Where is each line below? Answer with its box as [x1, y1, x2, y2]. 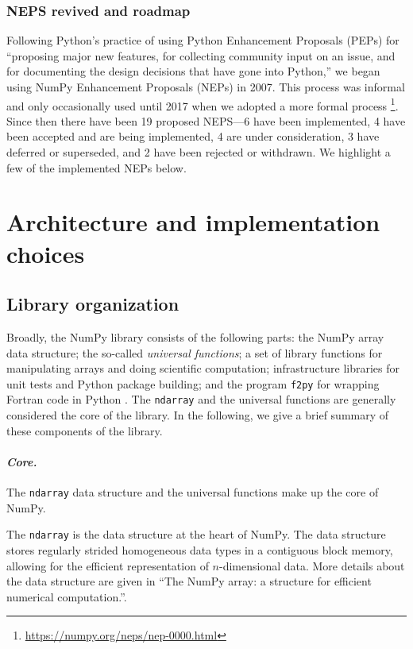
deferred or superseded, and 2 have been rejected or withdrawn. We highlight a [6, 144, 391, 160]
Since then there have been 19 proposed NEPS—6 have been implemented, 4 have [6, 112, 406, 129]
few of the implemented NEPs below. [6, 159, 187, 176]
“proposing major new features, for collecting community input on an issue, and [6, 47, 396, 64]
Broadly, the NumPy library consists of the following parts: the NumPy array [6, 328, 384, 345]
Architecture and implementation [6, 206, 380, 238]
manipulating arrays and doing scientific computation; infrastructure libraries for [6, 360, 399, 377]
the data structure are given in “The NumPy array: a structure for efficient [6, 573, 372, 589]
